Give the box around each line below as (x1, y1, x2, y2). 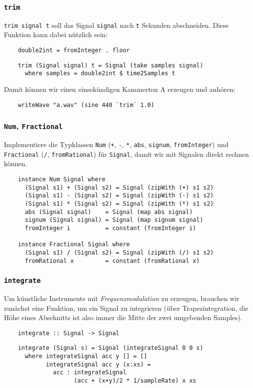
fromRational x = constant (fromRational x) (24, 257, 200, 264)
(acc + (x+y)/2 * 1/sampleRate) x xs (74, 377, 196, 384)
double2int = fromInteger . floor (18, 47, 130, 54)
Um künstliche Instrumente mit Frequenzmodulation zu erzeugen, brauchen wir (4, 293, 240, 303)
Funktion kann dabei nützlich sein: (4, 29, 108, 40)
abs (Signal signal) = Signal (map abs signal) (24, 208, 193, 216)
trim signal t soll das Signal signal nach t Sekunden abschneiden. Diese (4, 20, 229, 30)
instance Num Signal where (18, 175, 105, 183)
